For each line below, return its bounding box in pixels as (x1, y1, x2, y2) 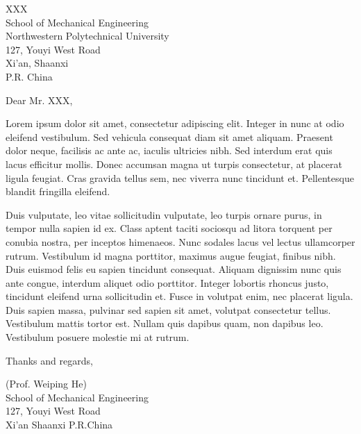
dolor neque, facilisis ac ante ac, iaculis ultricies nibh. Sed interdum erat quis (6, 143, 333, 158)
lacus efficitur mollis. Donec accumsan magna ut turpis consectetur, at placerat (6, 156, 342, 171)
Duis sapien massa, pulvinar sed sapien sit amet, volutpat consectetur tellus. (6, 302, 331, 317)
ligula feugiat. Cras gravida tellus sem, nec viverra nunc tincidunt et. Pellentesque (6, 170, 354, 185)
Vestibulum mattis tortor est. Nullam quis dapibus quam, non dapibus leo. (6, 316, 324, 331)
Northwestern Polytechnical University (6, 28, 169, 43)
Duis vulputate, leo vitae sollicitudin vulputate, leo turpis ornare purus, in (6, 207, 322, 222)
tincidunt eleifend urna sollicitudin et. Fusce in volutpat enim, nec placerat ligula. (6, 289, 353, 303)
